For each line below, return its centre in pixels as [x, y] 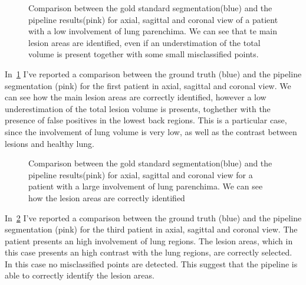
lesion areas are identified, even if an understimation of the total [144, 42]
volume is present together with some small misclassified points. [144, 54]
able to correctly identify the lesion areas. [80, 275]
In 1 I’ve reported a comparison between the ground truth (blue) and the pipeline [153, 73]
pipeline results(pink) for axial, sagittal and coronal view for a [141, 174]
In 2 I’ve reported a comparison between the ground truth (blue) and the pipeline [153, 217]
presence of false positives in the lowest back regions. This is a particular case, [146, 120]
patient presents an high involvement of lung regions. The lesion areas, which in [149, 240]
